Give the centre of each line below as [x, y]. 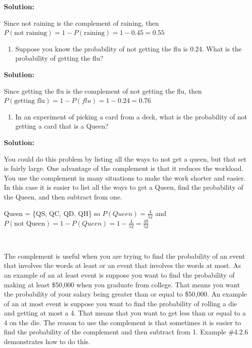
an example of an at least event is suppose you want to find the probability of [119, 274]
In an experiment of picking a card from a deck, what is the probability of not [131, 116]
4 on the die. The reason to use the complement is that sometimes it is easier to [123, 322]
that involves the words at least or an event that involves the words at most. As [123, 265]
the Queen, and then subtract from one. [63, 196]
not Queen [30, 224]
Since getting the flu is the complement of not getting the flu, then [103, 91]
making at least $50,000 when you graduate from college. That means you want [122, 284]
